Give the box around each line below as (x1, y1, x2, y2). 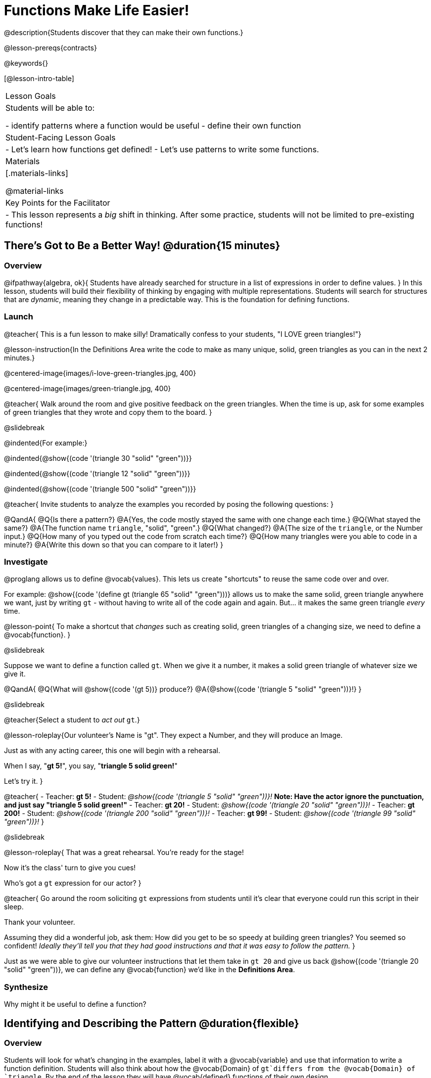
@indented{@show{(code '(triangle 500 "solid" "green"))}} (4, 484, 196, 493)
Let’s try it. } (4, 777, 43, 786)
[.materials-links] (5, 168, 68, 178)
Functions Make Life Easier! (4, 2, 190, 19)
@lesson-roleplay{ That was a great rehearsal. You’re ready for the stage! (4, 848, 244, 857)
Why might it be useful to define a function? (4, 1000, 146, 1009)
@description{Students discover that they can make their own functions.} (4, 28, 243, 37)
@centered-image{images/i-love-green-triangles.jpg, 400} (4, 368, 196, 377)
